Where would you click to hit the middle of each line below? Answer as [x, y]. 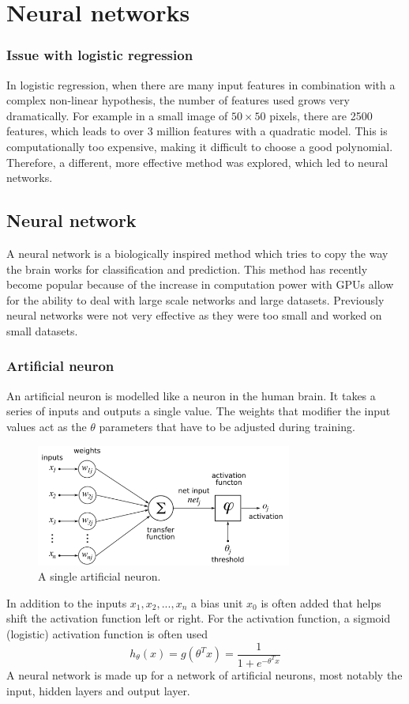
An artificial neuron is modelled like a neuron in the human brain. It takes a [191, 395]
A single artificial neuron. [99, 576]
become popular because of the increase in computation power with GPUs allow [200, 284]
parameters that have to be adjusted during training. [227, 426]
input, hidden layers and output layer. [98, 690]
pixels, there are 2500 [321, 115]
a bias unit [217, 602]
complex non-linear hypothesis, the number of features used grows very [178, 100]
